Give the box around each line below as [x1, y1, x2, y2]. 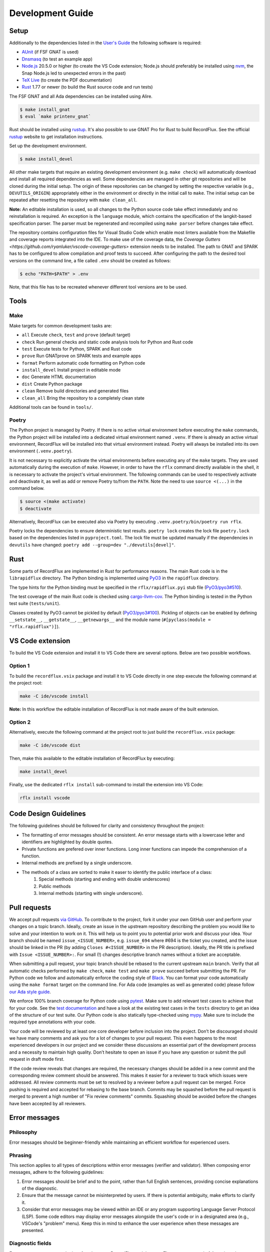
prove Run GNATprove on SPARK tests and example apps [21, 353, 141, 359]
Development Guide [9, 8, 93, 19]
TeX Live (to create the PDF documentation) [21, 77, 112, 83]
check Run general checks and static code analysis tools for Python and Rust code [21, 339, 193, 345]
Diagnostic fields [9, 1240, 52, 1247]
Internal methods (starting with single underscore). [38, 890, 143, 896]
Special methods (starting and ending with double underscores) [38, 876, 170, 882]
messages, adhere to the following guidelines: [9, 1169, 104, 1175]
